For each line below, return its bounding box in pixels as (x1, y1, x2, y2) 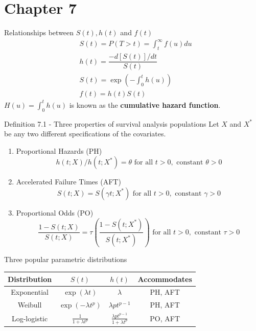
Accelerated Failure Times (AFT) (16, 176, 121, 187)
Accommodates (137, 273, 192, 284)
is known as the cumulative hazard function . (69, 99, 221, 110)
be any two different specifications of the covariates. (4, 128, 166, 139)
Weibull (17, 299, 42, 310)
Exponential (11, 287, 49, 297)
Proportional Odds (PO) (16, 207, 94, 218)
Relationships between (4, 27, 74, 38)
